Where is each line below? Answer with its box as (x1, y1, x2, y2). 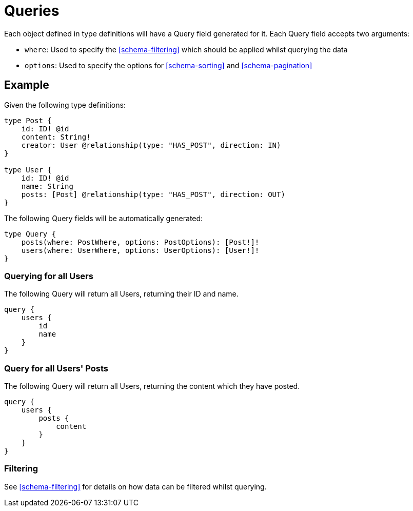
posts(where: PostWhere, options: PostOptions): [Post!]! (21, 238, 260, 246)
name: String (21, 182, 73, 190)
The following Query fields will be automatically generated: (4, 213, 203, 223)
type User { (4, 165, 52, 174)
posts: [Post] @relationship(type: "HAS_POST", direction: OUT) (21, 190, 285, 199)
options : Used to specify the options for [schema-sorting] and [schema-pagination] (25, 61, 312, 70)
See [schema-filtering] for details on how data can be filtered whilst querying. (4, 482, 267, 491)
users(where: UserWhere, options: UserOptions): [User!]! (21, 246, 260, 254)
